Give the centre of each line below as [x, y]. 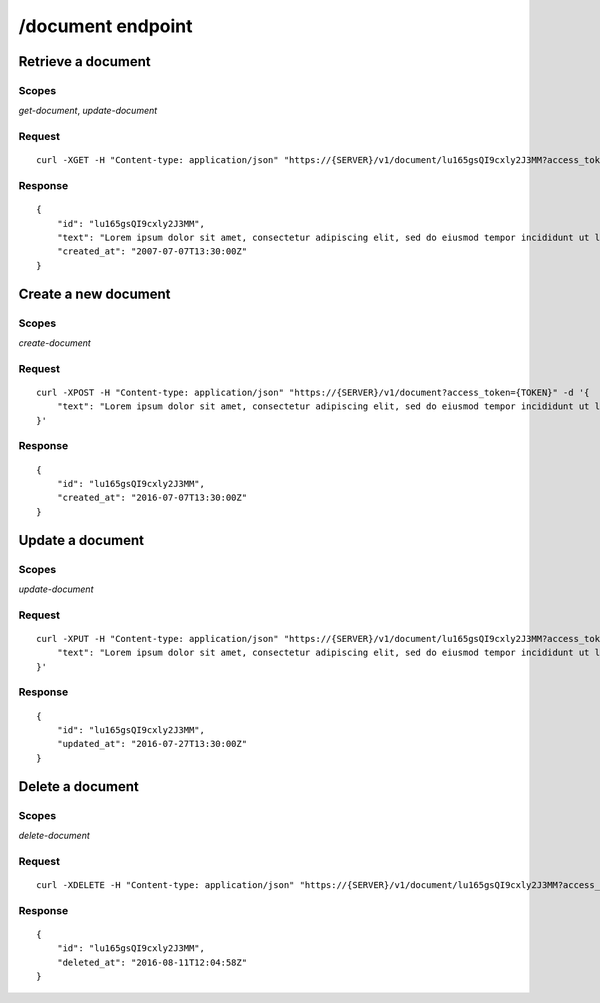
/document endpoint [106, 26]
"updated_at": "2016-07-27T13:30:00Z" [152, 744]
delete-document [54, 835]
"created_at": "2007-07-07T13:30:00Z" [152, 251]
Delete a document [78, 786]
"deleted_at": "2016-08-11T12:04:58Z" [152, 962]
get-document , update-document [88, 111]
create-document [55, 342]
